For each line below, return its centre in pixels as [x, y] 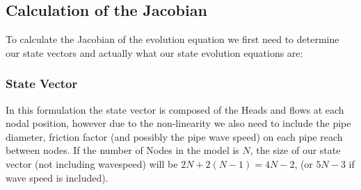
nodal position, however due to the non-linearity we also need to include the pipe [178, 123]
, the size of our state [295, 150]
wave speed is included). [57, 177]
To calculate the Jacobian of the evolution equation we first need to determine [173, 39]
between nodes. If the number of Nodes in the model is [122, 150]
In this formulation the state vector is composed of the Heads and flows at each [175, 109]
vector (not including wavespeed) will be [92, 163]
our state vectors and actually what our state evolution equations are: [154, 52]
